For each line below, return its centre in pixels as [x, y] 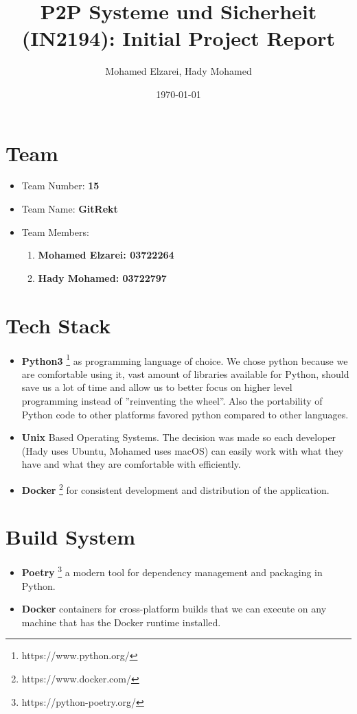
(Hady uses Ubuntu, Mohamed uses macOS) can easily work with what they [183, 450]
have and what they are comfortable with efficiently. [131, 464]
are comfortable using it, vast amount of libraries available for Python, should [185, 373]
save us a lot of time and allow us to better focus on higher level [157, 387]
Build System [70, 537]
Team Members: [55, 231]
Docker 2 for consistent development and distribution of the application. [175, 488]
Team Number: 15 [60, 186]
